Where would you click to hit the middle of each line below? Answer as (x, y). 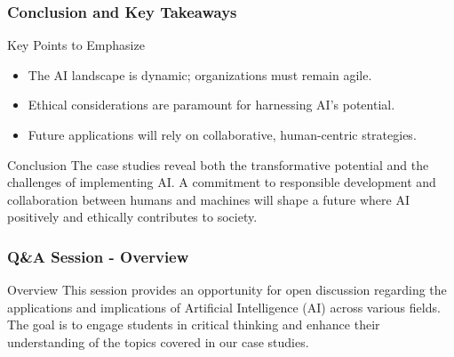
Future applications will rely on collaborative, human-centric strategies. (222, 134)
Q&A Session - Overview (98, 256)
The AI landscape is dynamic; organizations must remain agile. (200, 74)
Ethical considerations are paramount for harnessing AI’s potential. (211, 105)
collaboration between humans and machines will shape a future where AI (209, 199)
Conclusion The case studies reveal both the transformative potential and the (218, 164)
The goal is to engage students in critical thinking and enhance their (194, 325)
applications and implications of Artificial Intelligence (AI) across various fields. (224, 307)
